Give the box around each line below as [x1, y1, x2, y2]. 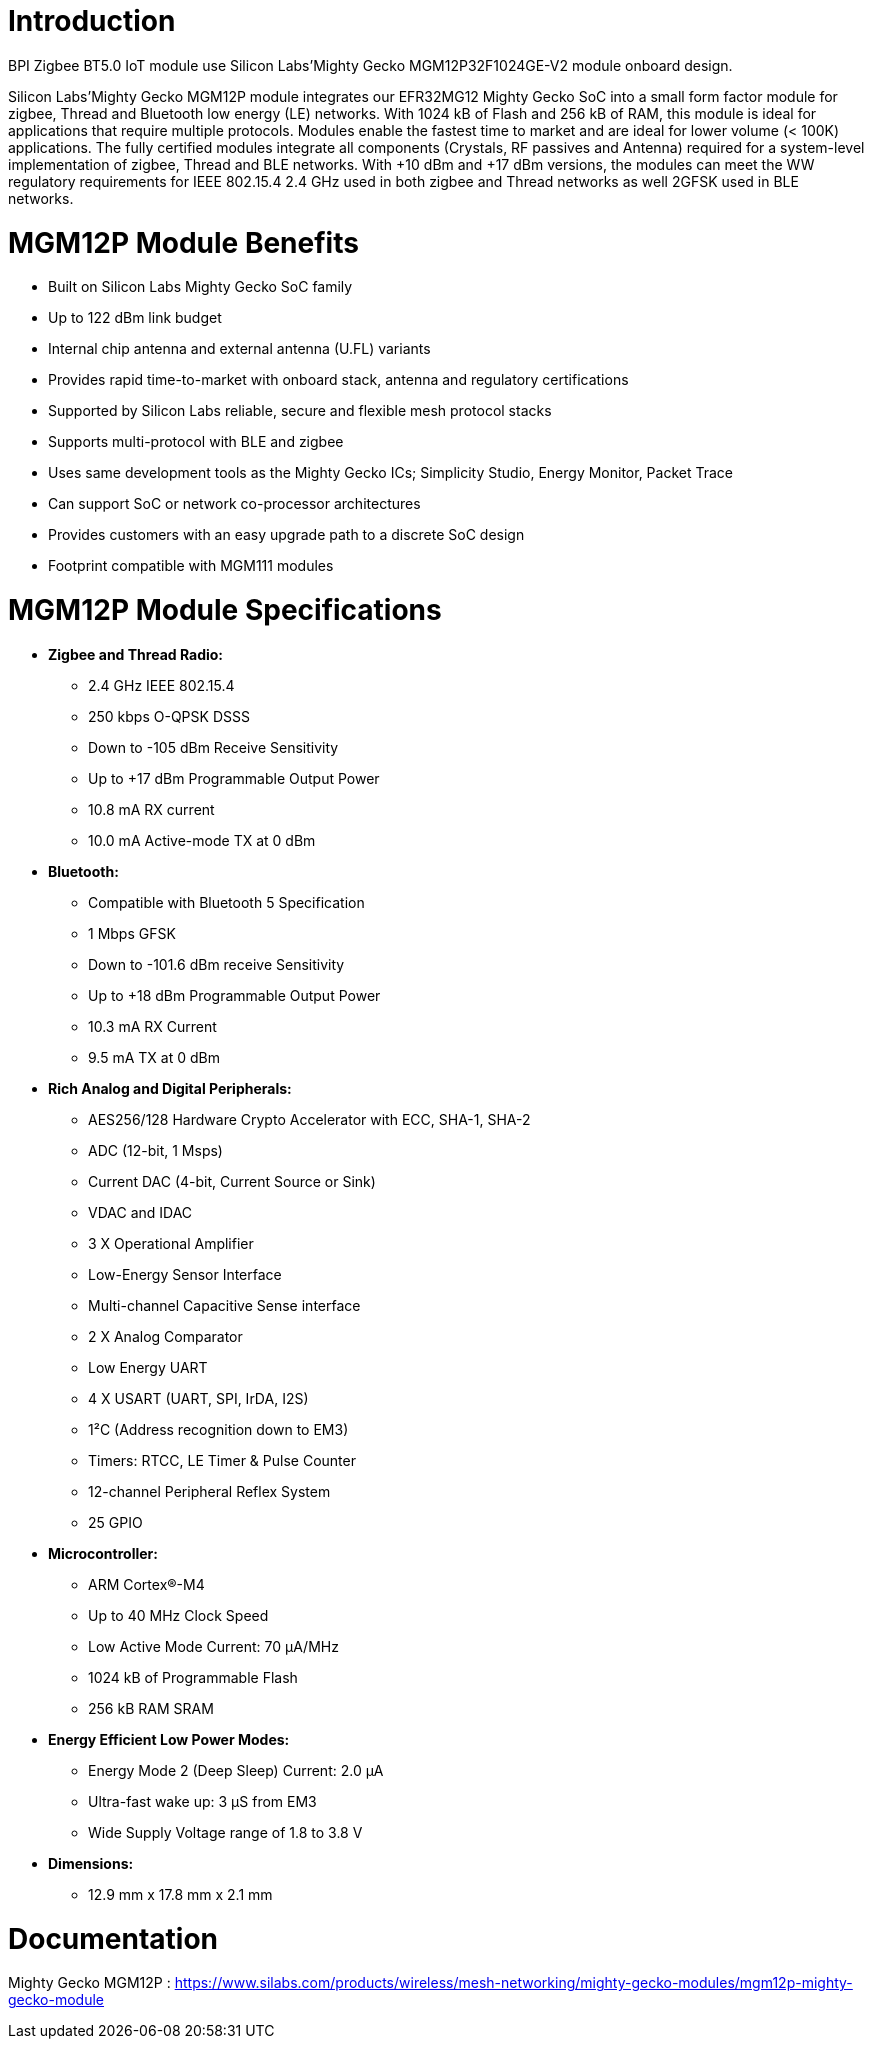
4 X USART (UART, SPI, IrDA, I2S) [88, 1389, 309, 1407]
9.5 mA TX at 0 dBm [88, 1048, 220, 1066]
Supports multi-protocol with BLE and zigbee [48, 433, 344, 451]
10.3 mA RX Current [88, 1017, 217, 1035]
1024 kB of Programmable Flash [88, 1668, 298, 1686]
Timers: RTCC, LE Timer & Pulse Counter [88, 1451, 356, 1469]
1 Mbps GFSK [88, 924, 176, 942]
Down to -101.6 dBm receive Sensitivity [88, 955, 345, 973]
